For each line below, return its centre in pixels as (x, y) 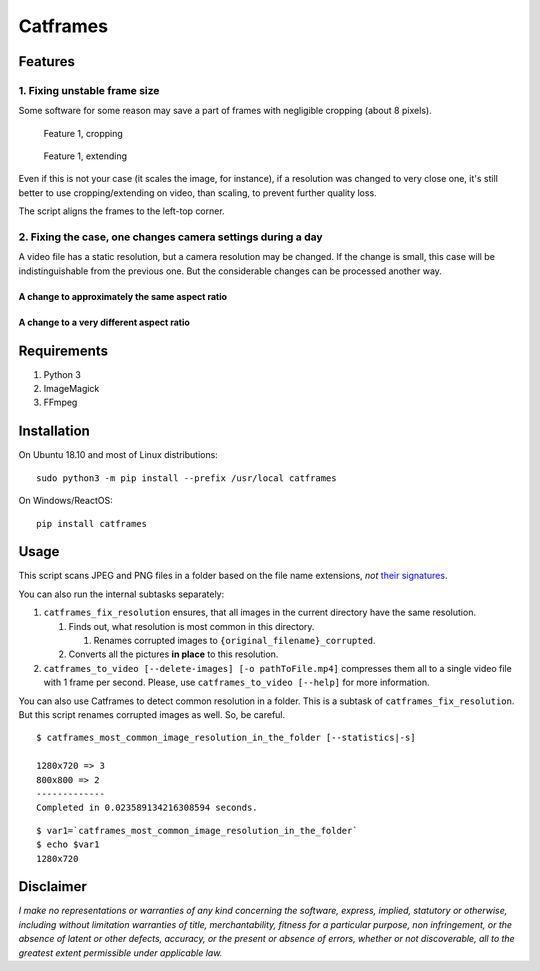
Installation (54, 431)
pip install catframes (92, 523)
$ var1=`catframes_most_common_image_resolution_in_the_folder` (197, 830)
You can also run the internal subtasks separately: (121, 594)
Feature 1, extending (85, 156)
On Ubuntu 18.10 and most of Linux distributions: (118, 455)
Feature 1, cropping (83, 133)
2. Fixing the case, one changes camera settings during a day (171, 237)
